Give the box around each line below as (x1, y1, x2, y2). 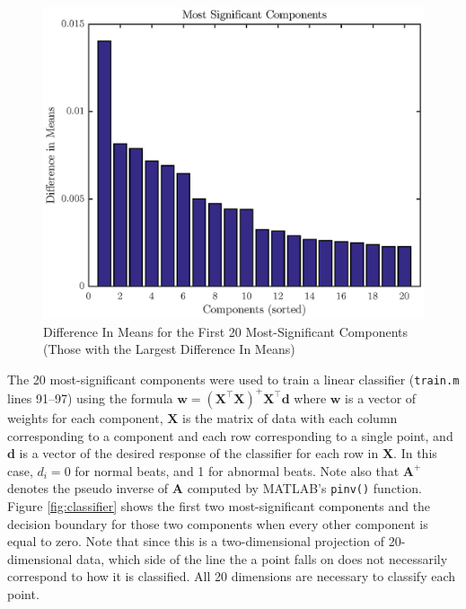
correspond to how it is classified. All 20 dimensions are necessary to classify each (7, 567, 456, 586)
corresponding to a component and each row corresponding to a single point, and (7, 426, 453, 445)
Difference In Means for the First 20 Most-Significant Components (43, 322, 409, 340)
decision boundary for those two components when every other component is (7, 514, 428, 533)
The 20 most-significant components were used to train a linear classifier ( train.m (7, 369, 460, 388)
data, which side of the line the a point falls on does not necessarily (76, 549, 448, 568)
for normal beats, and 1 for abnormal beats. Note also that (75, 461, 400, 480)
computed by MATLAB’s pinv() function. (187, 479, 422, 498)
